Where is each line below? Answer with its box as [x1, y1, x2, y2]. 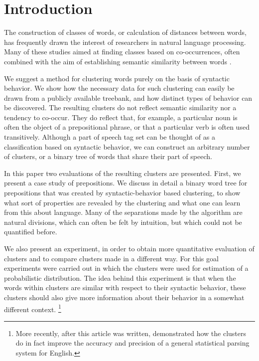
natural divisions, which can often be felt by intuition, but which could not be [4, 216, 242, 227]
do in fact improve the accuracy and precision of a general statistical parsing [15, 338, 250, 348]
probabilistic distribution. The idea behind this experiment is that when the [4, 272, 236, 283]
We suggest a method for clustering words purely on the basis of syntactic [4, 73, 230, 83]
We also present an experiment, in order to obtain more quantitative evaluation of [4, 243, 255, 253]
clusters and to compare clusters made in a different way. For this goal [4, 253, 219, 263]
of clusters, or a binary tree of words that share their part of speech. [4, 151, 212, 162]
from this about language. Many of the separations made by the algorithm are [4, 207, 243, 217]
